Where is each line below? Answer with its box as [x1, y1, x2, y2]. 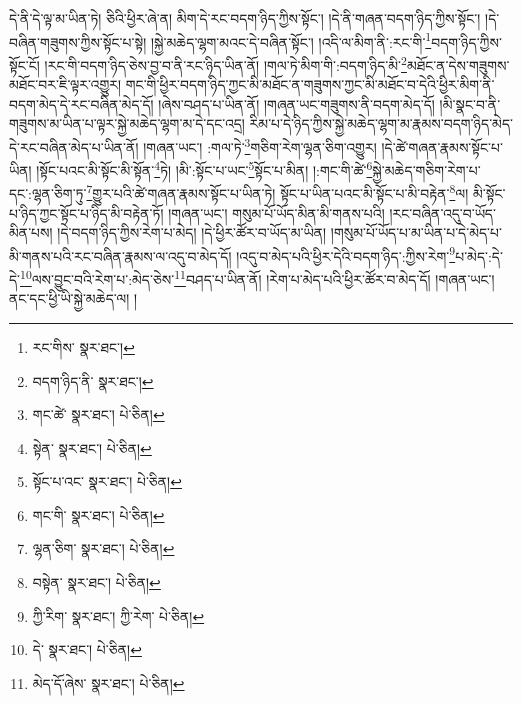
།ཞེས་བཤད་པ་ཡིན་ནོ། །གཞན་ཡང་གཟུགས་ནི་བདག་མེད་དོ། [158, 93, 435, 114]
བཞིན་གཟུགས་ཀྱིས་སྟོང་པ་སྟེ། [9, 31, 147, 52]
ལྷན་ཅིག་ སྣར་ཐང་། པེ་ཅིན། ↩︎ [32, 538, 175, 559]
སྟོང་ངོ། [9, 54, 40, 75]
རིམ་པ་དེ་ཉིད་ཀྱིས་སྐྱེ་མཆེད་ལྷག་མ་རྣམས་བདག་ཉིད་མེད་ [249, 113, 513, 134]
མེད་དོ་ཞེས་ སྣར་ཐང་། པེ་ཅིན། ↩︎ [32, 672, 185, 693]
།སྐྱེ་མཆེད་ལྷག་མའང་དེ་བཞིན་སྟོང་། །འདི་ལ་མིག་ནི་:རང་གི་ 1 [150, 28, 432, 52]
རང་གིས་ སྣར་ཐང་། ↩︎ [32, 336, 135, 357]
